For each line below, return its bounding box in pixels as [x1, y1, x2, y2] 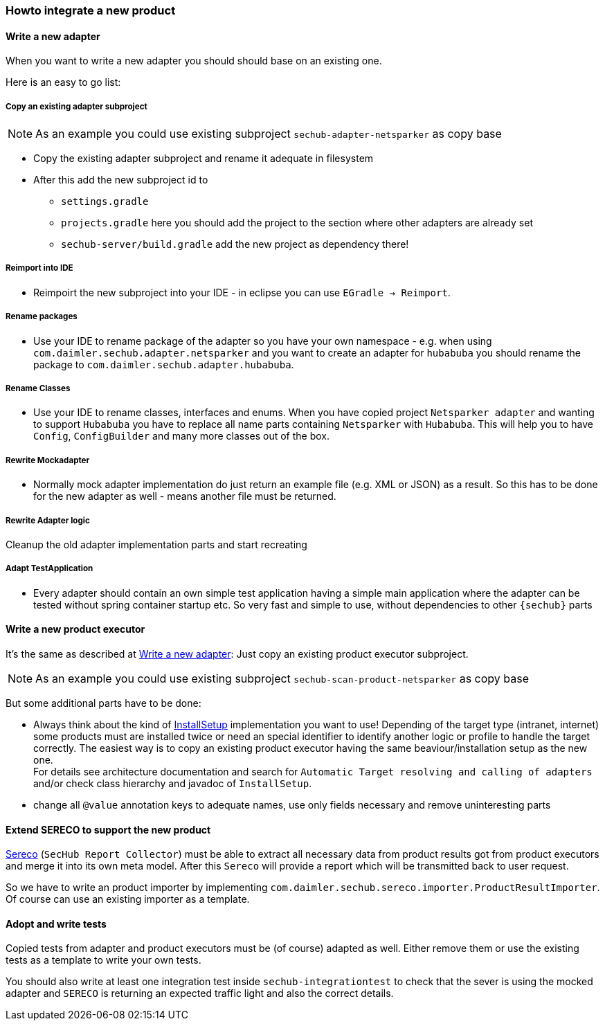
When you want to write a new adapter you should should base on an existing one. [6, 55, 382, 67]
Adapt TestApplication [6, 564, 93, 574]
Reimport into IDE [6, 263, 73, 273]
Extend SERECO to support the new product [6, 823, 211, 836]
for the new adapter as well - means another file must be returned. [33, 490, 336, 503]
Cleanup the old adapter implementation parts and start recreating [6, 538, 307, 550]
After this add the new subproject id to [33, 174, 208, 186]
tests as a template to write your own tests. [6, 954, 201, 966]
